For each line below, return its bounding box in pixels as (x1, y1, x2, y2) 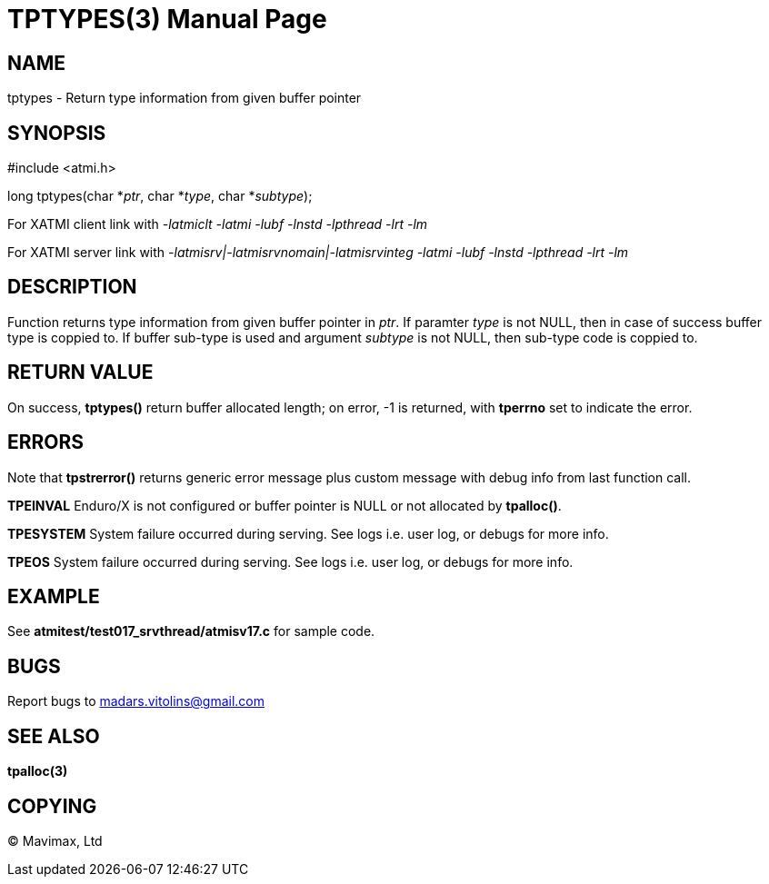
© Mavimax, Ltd (7, 832, 103, 849)
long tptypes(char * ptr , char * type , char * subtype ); (7, 188, 313, 204)
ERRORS (7, 431, 85, 454)
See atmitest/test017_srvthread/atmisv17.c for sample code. (7, 623, 375, 640)
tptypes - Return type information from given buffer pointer (7, 90, 362, 106)
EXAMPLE (7, 584, 100, 608)
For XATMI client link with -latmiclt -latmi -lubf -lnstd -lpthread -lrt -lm (7, 216, 428, 233)
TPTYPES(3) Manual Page (7, 4, 327, 35)
